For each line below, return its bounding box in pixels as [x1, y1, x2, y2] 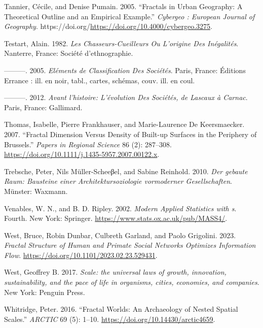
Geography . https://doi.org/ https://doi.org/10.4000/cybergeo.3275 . [4, 21, 212, 31]
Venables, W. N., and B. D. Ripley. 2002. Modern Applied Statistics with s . [4, 203, 237, 213]
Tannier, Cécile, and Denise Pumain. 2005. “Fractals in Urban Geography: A [4, 1, 243, 11]
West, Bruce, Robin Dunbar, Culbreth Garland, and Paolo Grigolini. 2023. [4, 229, 236, 240]
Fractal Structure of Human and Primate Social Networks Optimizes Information [4, 240, 256, 250]
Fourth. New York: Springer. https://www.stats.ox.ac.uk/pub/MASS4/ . [4, 213, 228, 223]
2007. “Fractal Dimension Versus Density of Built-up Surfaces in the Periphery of [4, 128, 257, 139]
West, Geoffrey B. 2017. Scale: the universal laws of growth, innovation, [4, 267, 227, 277]
